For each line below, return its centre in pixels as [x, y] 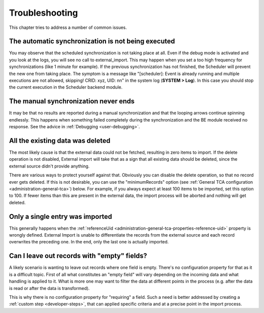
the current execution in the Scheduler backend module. [66, 87]
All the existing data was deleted [60, 140]
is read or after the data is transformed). [49, 288]
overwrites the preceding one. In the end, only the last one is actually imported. [89, 242]
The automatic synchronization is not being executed [92, 41]
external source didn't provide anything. [49, 166]
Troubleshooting [44, 13]
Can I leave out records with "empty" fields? [78, 256]
